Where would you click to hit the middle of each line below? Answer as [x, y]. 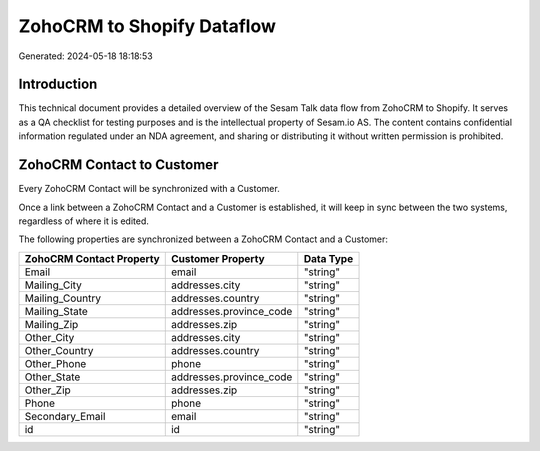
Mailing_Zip [51, 324]
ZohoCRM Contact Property [92, 258]
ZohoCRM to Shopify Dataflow [147, 26]
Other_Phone [55, 363]
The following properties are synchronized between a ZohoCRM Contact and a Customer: [203, 239]
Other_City [49, 337]
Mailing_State [56, 311]
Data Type [328, 258]
